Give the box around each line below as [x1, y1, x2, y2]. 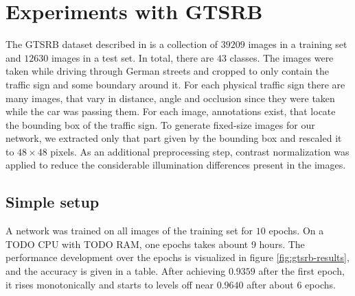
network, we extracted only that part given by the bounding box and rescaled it [5, 131, 342, 145]
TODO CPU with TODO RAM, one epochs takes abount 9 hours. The [5, 236, 305, 251]
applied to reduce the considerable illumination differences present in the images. [5, 158, 346, 172]
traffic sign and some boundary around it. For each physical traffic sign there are [5, 77, 345, 91]
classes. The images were [229, 50, 334, 64]
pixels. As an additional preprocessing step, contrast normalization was [50, 144, 350, 158]
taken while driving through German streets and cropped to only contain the [5, 64, 330, 78]
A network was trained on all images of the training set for [5, 223, 253, 238]
